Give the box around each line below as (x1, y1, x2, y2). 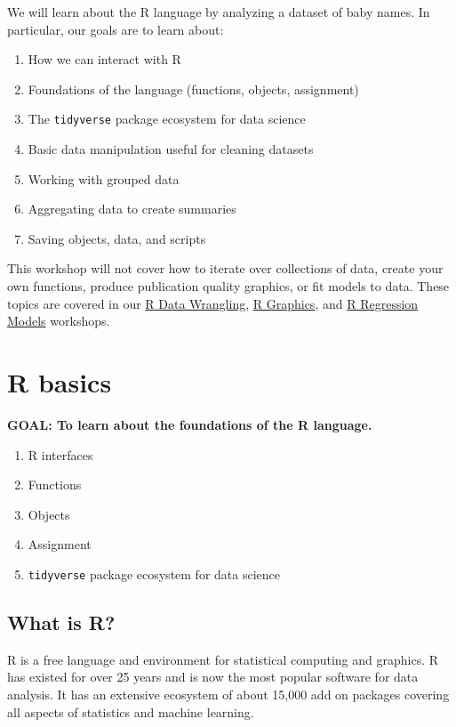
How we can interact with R (28, 50, 181, 69)
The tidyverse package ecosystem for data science (28, 109, 306, 128)
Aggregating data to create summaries (28, 199, 236, 218)
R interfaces (28, 445, 93, 464)
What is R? (7, 608, 116, 635)
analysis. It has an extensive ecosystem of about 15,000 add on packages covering (7, 684, 450, 703)
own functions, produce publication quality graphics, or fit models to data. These (7, 277, 450, 295)
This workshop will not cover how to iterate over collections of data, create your (7, 259, 444, 278)
